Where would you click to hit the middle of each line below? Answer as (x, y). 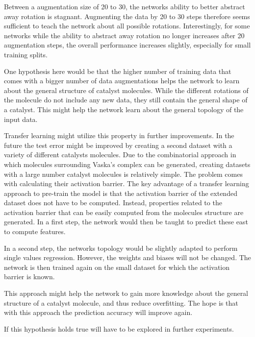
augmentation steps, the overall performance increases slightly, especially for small (127, 45)
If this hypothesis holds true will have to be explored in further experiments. (119, 328)
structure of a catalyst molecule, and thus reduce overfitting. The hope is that (121, 302)
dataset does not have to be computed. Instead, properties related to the (113, 203)
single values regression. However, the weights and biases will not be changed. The (127, 257)
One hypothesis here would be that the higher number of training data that (118, 71)
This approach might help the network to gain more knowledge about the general (126, 293)
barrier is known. (29, 277)
